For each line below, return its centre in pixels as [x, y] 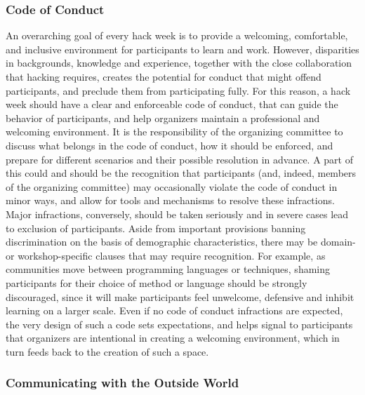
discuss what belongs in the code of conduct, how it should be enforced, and [170, 145]
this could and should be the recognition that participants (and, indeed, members [181, 173]
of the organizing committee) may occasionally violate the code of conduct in [172, 186]
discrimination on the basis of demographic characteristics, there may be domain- [181, 242]
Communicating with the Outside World [122, 383]
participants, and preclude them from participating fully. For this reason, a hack [178, 90]
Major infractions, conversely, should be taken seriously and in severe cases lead [177, 214]
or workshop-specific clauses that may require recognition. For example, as [166, 255]
